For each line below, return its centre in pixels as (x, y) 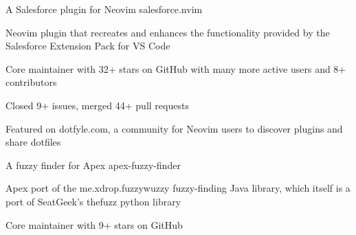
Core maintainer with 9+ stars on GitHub (94, 224)
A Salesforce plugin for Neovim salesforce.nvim (104, 9)
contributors (31, 82)
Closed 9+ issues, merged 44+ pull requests (97, 105)
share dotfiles (33, 142)
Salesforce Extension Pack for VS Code (88, 46)
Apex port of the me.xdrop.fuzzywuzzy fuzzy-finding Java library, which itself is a (178, 188)
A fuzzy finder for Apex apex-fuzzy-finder (93, 165)
